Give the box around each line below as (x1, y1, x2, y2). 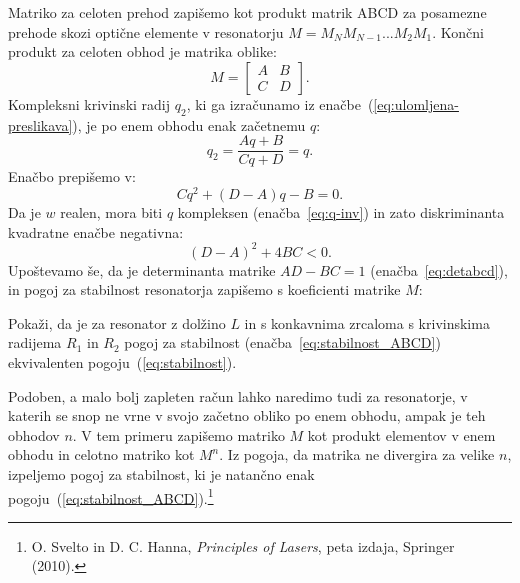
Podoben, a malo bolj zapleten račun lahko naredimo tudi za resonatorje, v (8, 385, 468, 406)
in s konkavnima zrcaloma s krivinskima (244, 312, 490, 333)
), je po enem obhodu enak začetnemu (72, 114, 306, 135)
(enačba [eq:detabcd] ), (370, 259, 508, 280)
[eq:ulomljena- (373, 93, 459, 114)
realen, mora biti (60, 201, 163, 222)
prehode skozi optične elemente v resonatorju (8, 21, 284, 42)
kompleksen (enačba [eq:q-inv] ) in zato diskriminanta (177, 201, 505, 222)
